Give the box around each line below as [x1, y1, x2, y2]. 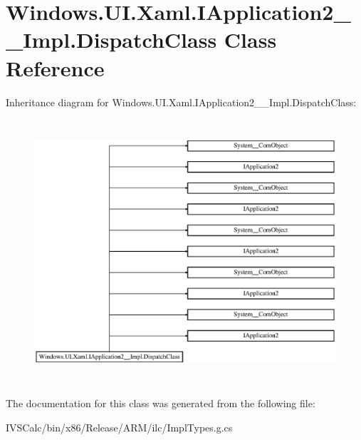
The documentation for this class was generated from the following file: [6, 396, 315, 411]
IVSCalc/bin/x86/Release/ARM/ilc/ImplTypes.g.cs [6, 420, 233, 434]
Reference [6, 53, 105, 82]
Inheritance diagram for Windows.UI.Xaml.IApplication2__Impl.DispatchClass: [6, 94, 357, 109]
